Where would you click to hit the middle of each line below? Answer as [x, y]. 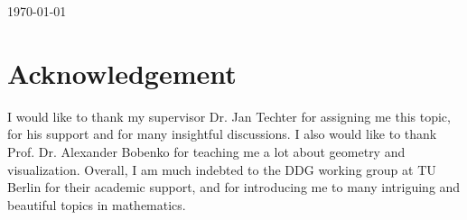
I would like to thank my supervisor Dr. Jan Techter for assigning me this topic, [229, 116]
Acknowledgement [122, 73]
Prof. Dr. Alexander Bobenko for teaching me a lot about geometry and [206, 151]
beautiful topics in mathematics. [97, 204]
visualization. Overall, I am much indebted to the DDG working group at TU [222, 169]
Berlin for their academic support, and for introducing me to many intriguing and [234, 187]
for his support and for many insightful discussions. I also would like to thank [222, 134]
